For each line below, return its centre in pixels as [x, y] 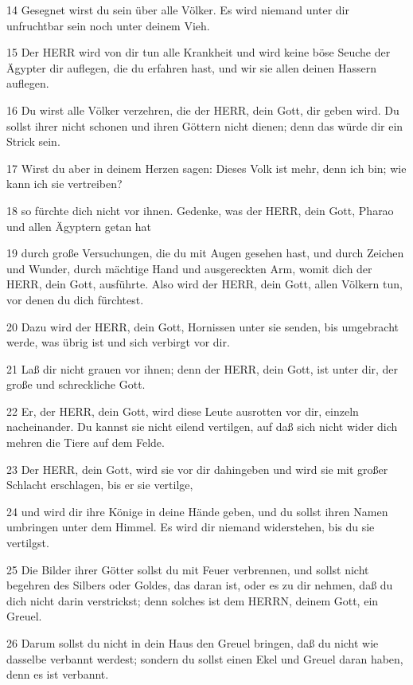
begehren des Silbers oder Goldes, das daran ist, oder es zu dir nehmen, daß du [200, 585]
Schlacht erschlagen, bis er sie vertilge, [100, 485]
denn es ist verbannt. [58, 674]
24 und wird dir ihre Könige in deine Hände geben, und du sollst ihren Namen [197, 511]
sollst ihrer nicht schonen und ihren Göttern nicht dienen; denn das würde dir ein [205, 125]
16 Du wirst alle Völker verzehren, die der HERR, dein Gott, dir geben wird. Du [203, 110]
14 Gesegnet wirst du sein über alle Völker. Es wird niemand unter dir [178, 10]
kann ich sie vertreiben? [64, 184]
